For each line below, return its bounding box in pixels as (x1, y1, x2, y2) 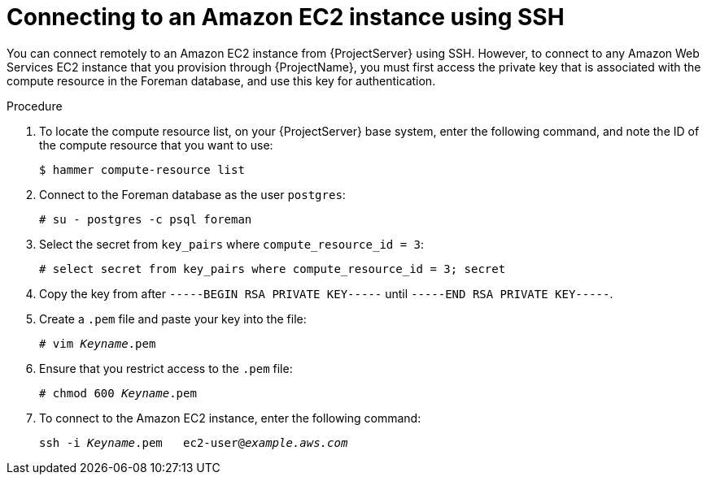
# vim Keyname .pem (39, 336, 156, 350)
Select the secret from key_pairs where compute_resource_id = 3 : (39, 236, 425, 251)
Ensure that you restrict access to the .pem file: (39, 361, 293, 375)
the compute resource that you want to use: (39, 137, 273, 152)
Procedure (7, 98, 63, 113)
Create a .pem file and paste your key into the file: (39, 311, 307, 326)
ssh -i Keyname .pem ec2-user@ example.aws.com (39, 435, 348, 449)
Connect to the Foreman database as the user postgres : (39, 187, 346, 201)
